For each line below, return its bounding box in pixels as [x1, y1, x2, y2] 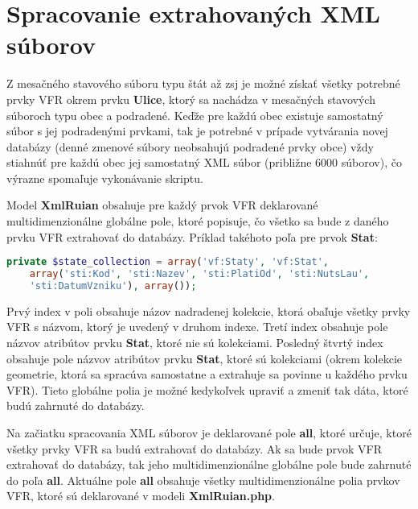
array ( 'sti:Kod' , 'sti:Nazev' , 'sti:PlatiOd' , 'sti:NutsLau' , [29, 268, 370, 280]
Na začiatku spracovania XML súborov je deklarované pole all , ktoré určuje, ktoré [6, 424, 412, 441]
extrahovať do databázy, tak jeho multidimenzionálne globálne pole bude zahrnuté [6, 456, 412, 473]
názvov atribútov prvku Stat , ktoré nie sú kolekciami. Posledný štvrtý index [6, 334, 383, 351]
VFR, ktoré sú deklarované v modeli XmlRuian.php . [6, 487, 275, 504]
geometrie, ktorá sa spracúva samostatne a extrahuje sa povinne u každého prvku [6, 366, 408, 383]
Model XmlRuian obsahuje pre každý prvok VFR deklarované [6, 197, 318, 213]
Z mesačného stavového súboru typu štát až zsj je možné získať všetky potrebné [6, 75, 400, 92]
